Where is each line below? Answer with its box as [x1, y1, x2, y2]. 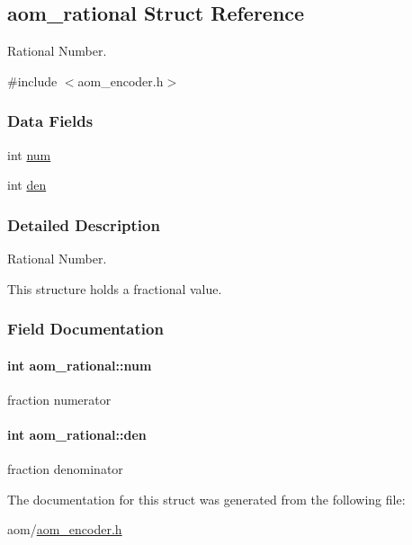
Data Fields [7, 110, 94, 132]
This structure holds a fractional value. [7, 279, 222, 298]
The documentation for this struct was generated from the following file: [7, 489, 406, 508]
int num [7, 145, 51, 164]
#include [7, 71, 58, 90]
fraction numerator [7, 389, 112, 408]
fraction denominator [7, 460, 123, 478]
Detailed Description [7, 213, 160, 236]
